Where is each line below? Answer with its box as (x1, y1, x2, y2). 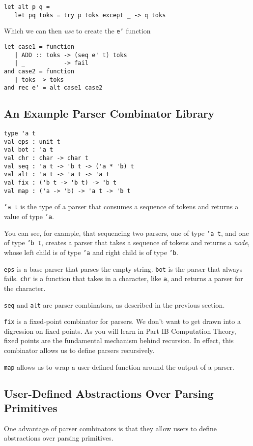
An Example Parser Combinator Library (4, 106, 215, 121)
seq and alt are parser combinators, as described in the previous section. (4, 299, 225, 310)
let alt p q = (4, 3, 50, 10)
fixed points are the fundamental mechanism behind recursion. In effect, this (4, 335, 234, 346)
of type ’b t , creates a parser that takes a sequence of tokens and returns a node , (4, 237, 250, 248)
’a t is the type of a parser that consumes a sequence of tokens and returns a (4, 201, 239, 212)
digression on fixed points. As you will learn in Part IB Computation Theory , (4, 325, 236, 336)
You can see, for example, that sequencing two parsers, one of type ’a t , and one (4, 227, 249, 238)
